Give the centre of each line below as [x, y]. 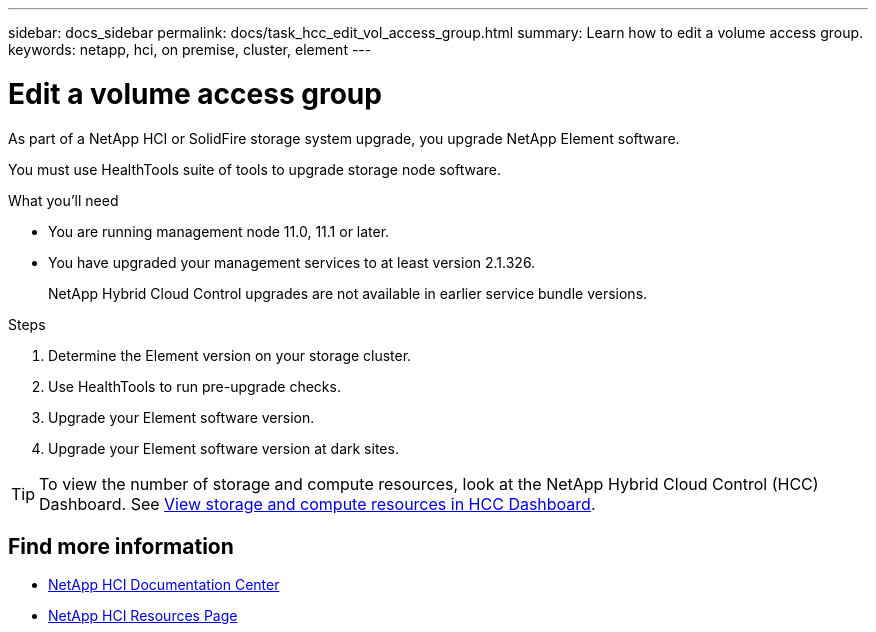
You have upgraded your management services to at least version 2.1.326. [292, 262]
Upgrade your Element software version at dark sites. [223, 448]
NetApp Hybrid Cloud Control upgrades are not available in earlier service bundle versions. [348, 293]
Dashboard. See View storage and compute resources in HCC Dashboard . [317, 503]
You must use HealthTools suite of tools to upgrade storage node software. [255, 169]
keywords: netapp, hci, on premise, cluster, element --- [190, 49]
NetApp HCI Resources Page [143, 616]
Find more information [121, 546]
